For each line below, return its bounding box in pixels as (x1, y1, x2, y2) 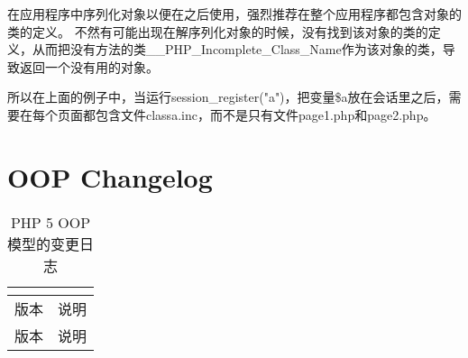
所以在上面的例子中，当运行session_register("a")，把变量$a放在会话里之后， (7, 87, 449, 106)
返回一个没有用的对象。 (19, 57, 159, 76)
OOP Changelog (7, 158, 213, 195)
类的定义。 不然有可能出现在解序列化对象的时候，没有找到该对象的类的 (7, 22, 428, 41)
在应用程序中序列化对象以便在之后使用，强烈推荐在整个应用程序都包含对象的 (7, 5, 462, 23)
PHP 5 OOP (10, 211, 91, 233)
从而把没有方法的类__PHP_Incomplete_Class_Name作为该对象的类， (32, 40, 443, 59)
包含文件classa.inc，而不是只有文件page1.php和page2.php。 (95, 105, 436, 124)
